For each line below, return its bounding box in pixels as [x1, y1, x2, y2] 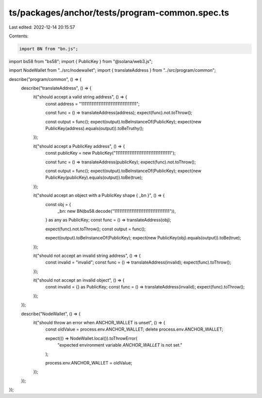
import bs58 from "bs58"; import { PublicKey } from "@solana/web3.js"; [9, 58, 153, 64]
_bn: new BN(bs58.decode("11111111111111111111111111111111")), [57, 208, 176, 214]
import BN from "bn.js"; [19, 46, 79, 51]
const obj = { [45, 201, 71, 207]
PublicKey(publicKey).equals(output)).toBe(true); [45, 175, 143, 180]
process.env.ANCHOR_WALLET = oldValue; [45, 360, 132, 366]
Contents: [9, 33, 29, 39]
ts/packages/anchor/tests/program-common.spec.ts [9, 7, 229, 18]
